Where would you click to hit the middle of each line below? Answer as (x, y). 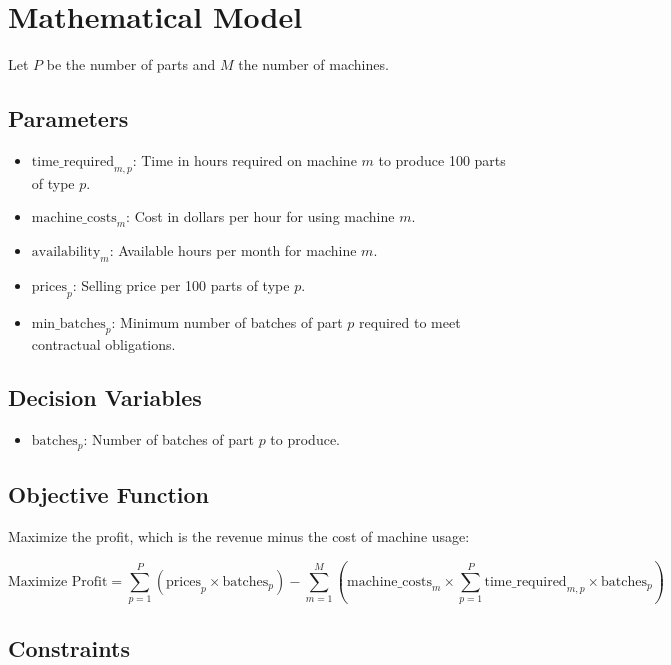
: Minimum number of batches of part (227, 321)
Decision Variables (105, 397)
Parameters (68, 118)
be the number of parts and (131, 64)
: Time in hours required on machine (244, 159)
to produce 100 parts (442, 159)
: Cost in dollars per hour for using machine (260, 216)
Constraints (69, 647)
